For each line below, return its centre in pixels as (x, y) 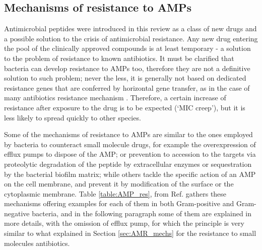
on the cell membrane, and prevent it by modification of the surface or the (119, 184)
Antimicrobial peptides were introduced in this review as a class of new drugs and (130, 28)
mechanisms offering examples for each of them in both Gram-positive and (119, 203)
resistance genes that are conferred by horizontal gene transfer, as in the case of (127, 87)
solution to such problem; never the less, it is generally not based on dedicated (125, 78)
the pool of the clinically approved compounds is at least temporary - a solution (127, 48)
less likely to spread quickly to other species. (73, 117)
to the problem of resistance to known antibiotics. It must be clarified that (119, 58)
